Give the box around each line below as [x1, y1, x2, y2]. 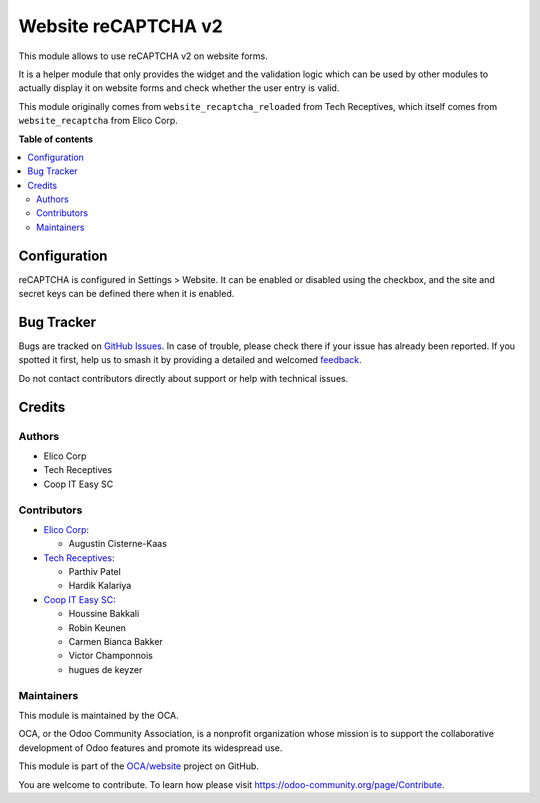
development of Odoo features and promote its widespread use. [18, 741, 283, 754]
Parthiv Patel [68, 566, 122, 578]
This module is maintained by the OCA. [18, 709, 179, 721]
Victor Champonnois [68, 650, 154, 662]
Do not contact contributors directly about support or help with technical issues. [18, 372, 349, 384]
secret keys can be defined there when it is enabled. [18, 288, 235, 300]
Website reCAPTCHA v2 [18, 15, 224, 37]
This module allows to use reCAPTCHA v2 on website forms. [18, 50, 269, 62]
